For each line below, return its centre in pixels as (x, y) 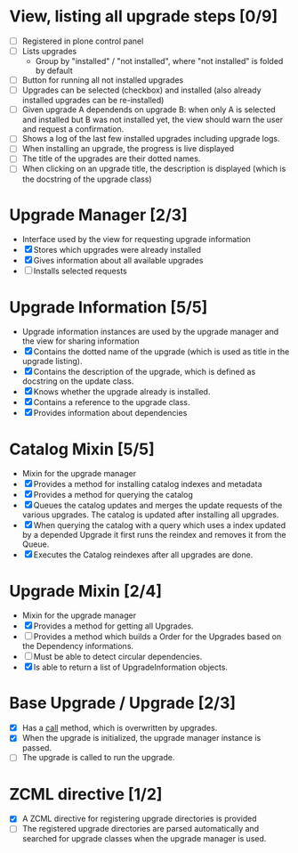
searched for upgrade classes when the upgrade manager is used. (144, 839)
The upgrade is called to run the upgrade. (98, 758)
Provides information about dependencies (110, 413)
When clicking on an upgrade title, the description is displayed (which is (154, 169)
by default (54, 71)
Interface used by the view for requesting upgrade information (136, 240)
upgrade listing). (52, 362)
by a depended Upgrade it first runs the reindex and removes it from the (154, 535)
